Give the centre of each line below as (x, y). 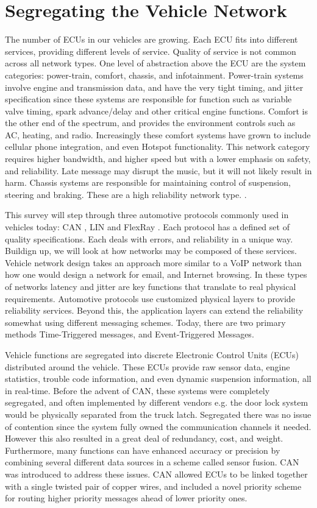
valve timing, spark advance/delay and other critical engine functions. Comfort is (157, 111)
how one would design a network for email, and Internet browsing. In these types (156, 274)
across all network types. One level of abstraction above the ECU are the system (155, 63)
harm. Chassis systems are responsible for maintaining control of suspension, (148, 182)
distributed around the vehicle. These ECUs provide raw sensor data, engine (148, 366)
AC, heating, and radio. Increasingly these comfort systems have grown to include (158, 134)
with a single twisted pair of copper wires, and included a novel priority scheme (153, 486)
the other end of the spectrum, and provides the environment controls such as (150, 123)
